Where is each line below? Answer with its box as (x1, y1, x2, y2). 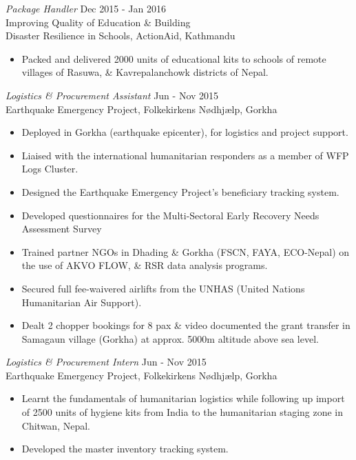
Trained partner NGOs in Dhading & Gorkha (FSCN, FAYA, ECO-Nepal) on (21, 244, 350, 259)
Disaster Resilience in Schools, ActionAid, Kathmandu (6, 28, 235, 43)
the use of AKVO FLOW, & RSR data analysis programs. (21, 258, 268, 272)
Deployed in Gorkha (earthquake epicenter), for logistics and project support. (21, 125, 348, 139)
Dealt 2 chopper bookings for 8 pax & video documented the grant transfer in (21, 318, 350, 332)
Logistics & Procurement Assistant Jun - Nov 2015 (6, 88, 219, 102)
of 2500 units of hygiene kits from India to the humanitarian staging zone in (21, 405, 344, 419)
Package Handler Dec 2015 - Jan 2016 (6, 1, 166, 15)
